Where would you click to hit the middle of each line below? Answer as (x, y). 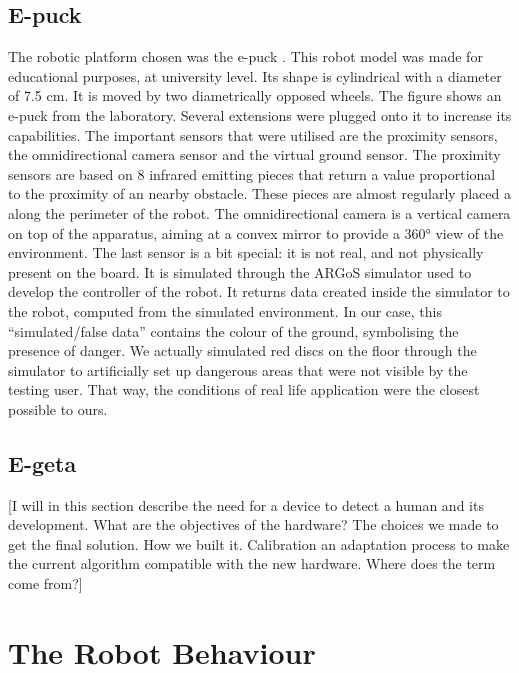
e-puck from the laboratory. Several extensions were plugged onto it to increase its (260, 114)
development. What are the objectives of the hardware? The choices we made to (253, 524)
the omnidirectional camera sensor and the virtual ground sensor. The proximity (254, 154)
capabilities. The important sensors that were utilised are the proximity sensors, (253, 134)
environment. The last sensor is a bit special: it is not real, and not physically (246, 252)
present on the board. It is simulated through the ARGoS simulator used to (240, 271)
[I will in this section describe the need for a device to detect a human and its (246, 504)
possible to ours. (58, 408)
